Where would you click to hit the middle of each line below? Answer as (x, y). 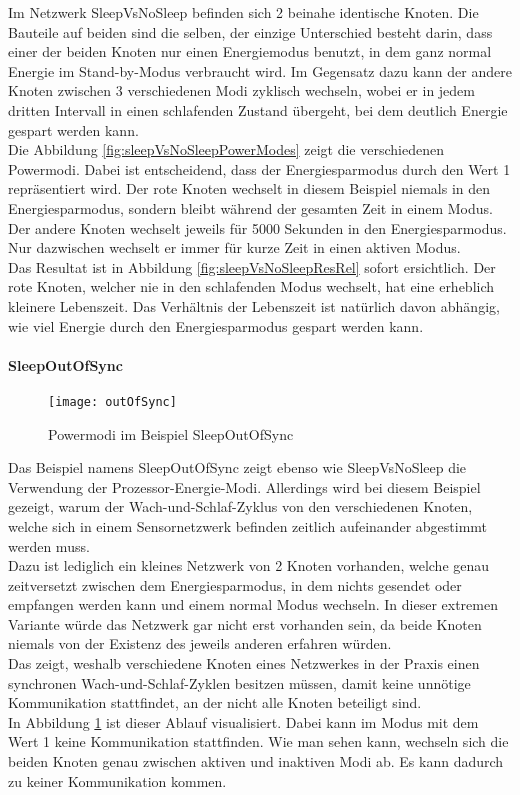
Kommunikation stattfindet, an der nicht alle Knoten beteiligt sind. (215, 702)
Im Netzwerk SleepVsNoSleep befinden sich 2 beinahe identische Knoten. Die (243, 12)
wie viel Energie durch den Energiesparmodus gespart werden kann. (216, 325)
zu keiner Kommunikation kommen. (117, 780)
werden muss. (49, 545)
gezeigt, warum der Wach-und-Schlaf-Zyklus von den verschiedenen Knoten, (240, 506)
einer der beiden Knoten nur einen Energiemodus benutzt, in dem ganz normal (250, 51)
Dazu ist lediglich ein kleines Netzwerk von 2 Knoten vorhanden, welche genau (249, 565)
